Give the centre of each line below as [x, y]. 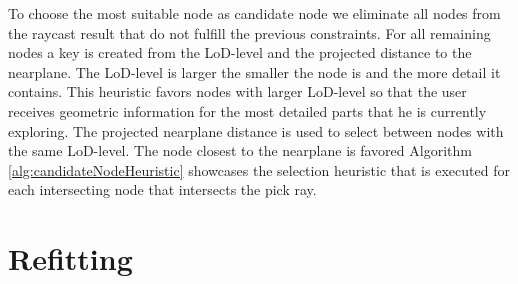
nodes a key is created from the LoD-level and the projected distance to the [240, 52]
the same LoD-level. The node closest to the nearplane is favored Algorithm [240, 150]
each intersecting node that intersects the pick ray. [162, 189]
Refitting [70, 258]
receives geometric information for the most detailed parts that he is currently [247, 110]
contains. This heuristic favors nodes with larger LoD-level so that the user [237, 91]
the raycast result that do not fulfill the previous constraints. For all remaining [249, 32]
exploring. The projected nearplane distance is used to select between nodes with [256, 130]
